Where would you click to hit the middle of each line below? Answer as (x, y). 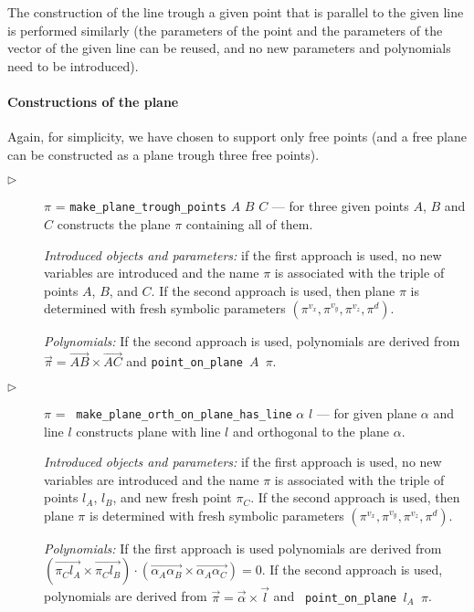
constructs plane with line (148, 431)
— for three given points (340, 206)
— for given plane (367, 412)
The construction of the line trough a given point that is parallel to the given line (236, 12)
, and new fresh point (172, 497)
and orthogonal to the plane (311, 431)
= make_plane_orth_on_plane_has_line (174, 412)
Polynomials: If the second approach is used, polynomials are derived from (252, 341)
